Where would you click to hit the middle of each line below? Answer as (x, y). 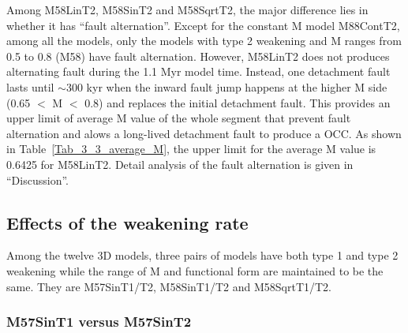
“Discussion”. (37, 180)
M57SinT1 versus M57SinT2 (99, 322)
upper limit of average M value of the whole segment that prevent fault (179, 118)
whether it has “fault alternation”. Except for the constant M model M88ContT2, (203, 25)
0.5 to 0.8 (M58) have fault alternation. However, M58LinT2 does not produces (198, 56)
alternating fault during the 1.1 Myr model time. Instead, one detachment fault (198, 71)
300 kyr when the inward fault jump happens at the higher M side (226, 86)
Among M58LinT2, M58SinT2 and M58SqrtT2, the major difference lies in (187, 9)
